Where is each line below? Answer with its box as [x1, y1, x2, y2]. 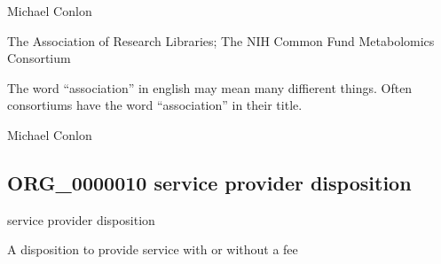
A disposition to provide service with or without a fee [7, 240, 298, 259]
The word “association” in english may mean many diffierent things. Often [7, 78, 413, 97]
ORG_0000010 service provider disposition [7, 168, 412, 196]
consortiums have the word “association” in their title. [7, 96, 303, 114]
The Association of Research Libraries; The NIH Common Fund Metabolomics [7, 31, 435, 50]
